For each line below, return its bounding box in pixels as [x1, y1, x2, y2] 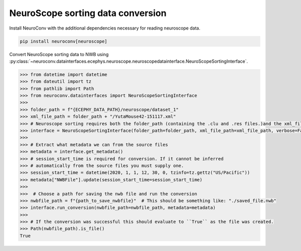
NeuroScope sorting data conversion [9, 8, 167, 19]
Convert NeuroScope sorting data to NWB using [9, 51, 109, 57]
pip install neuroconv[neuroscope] [20, 38, 107, 44]
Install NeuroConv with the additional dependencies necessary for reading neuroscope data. [9, 25, 201, 31]
